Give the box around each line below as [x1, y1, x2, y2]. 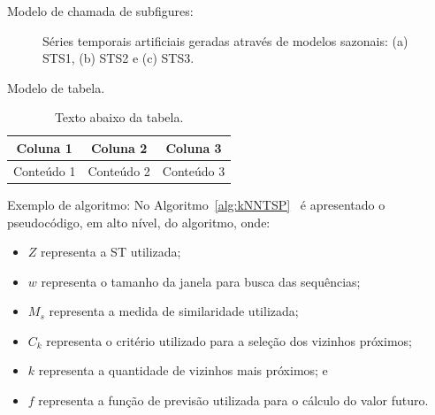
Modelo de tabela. [7, 78, 105, 96]
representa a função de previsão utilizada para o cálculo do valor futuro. [38, 391, 429, 410]
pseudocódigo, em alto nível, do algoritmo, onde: [7, 212, 271, 231]
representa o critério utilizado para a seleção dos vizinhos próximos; [46, 331, 412, 350]
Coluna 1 [16, 138, 72, 157]
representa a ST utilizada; [41, 242, 181, 261]
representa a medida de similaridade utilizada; [49, 302, 299, 320]
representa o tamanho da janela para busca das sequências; [41, 272, 361, 290]
